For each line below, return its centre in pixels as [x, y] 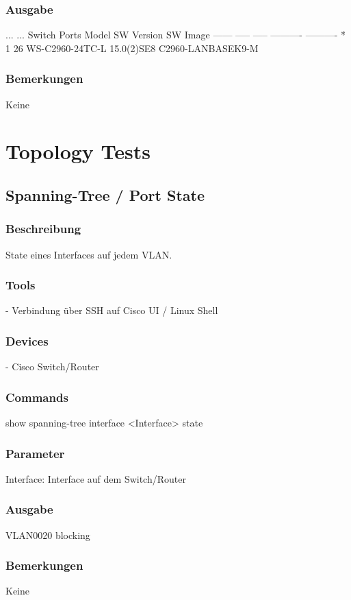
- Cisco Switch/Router [52, 367]
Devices [27, 340]
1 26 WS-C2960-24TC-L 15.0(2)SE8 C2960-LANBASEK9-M [132, 48]
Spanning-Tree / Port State [105, 194]
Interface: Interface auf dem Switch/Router [96, 478]
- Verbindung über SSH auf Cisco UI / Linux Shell [112, 310]
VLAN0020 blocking [48, 535]
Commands [37, 397]
